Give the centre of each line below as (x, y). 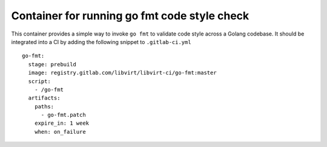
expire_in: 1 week (62, 123)
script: (39, 81)
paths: (44, 106)
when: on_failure (60, 132)
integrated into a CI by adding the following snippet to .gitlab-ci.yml (101, 42)
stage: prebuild (52, 64)
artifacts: (44, 98)
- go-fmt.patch (63, 115)
